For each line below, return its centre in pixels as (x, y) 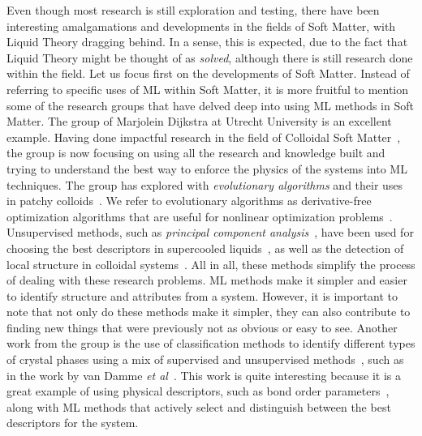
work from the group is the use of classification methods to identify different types (211, 343)
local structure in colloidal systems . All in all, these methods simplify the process (211, 264)
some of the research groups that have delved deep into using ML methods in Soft (210, 105)
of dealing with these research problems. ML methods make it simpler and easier (207, 280)
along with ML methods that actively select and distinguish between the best (199, 406)
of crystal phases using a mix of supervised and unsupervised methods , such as (205, 359)
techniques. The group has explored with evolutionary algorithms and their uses (205, 184)
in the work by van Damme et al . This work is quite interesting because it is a (204, 375)
